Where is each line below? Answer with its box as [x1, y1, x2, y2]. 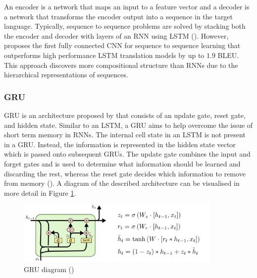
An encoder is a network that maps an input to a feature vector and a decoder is [4, 1, 250, 11]
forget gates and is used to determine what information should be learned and [4, 158, 241, 168]
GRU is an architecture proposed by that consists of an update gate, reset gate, [4, 110, 246, 120]
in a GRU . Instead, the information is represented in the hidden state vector [4, 139, 236, 149]
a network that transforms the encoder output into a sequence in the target [4, 11, 233, 21]
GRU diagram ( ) [24, 264, 74, 275]
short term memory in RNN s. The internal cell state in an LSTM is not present [4, 129, 246, 140]
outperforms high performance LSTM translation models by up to [4, 50, 205, 60]
